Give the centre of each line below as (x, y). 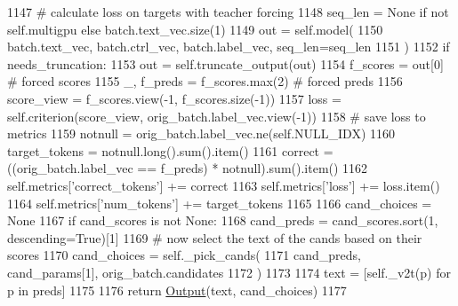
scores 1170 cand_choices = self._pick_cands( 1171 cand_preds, (184, 255)
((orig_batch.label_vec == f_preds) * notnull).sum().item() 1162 (188, 168)
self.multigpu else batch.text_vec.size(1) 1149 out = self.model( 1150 (195, 29)
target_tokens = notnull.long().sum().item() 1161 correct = (170, 150)
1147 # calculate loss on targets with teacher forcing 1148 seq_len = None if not (228, 12)
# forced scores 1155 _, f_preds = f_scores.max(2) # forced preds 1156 (205, 81)
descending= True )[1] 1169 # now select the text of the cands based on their (215, 237)
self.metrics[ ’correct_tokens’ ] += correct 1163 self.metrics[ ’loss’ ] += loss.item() (224, 185)
